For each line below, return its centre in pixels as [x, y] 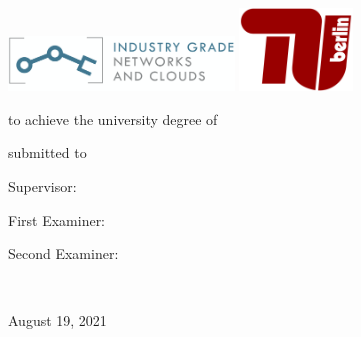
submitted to [47, 152]
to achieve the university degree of [113, 118]
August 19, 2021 [57, 320]
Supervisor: [42, 185]
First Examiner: [57, 219]
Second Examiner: [63, 253]
